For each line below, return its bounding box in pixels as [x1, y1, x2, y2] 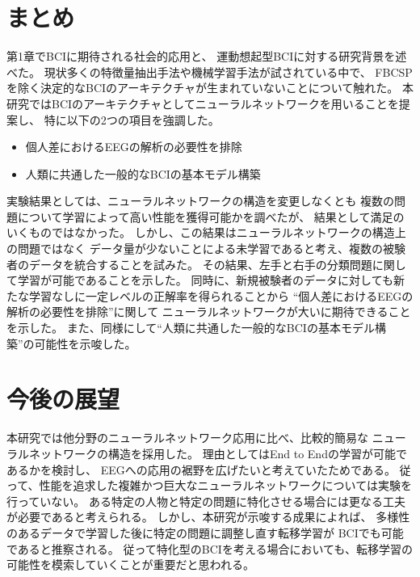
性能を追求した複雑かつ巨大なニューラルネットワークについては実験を [39, 477, 412, 494]
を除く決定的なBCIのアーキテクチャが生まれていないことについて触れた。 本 [6, 79, 414, 96]
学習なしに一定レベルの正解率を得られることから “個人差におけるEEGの [28, 287, 414, 304]
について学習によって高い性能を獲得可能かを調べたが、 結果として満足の [17, 208, 405, 225]
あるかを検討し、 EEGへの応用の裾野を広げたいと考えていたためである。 [6, 461, 396, 478]
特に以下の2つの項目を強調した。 [44, 111, 220, 128]
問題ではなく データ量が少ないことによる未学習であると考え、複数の [17, 240, 384, 257]
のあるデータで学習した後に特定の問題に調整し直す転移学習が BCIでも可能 [6, 524, 404, 541]
